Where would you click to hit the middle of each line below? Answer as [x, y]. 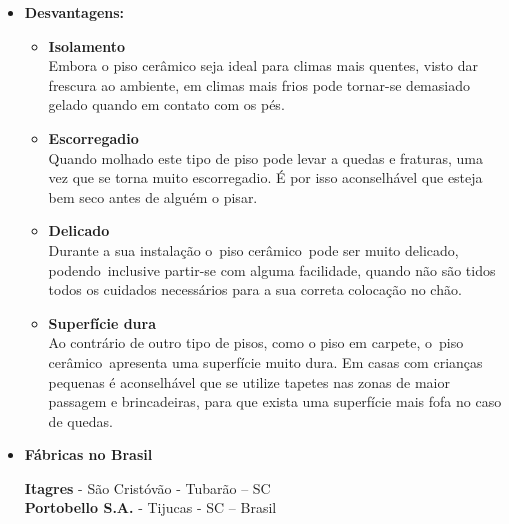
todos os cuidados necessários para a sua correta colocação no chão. [255, 289]
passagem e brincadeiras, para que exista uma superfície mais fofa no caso [275, 401]
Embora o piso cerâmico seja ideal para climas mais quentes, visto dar [263, 65]
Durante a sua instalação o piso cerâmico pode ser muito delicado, [253, 249]
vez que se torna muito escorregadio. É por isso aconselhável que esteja [265, 177]
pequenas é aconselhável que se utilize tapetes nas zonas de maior [249, 381]
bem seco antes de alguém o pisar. [153, 196]
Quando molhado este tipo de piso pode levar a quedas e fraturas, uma [266, 157]
